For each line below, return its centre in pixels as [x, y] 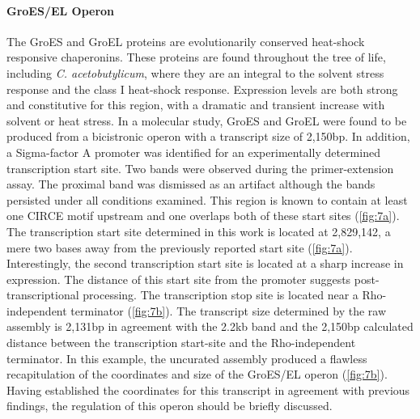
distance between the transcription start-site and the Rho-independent [181, 343]
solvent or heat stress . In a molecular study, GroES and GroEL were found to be [207, 120]
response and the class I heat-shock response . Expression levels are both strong [202, 89]
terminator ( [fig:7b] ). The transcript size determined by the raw [229, 310]
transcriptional [43, 295]
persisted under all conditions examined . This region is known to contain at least [207, 199]
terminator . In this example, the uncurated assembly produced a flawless [187, 358]
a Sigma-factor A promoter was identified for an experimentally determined [193, 152]
